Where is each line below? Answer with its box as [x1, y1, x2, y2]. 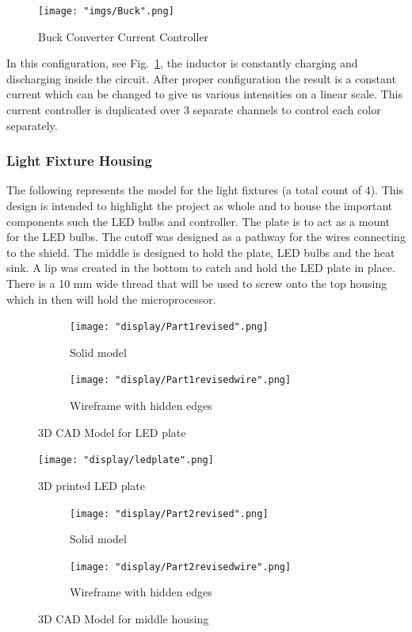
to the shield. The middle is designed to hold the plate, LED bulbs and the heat [6, 243, 395, 260]
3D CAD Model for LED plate [38, 423, 186, 440]
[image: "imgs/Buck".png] [38, 6, 174, 17]
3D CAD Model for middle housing [38, 611, 209, 627]
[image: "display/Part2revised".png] [70, 508, 269, 519]
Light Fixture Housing [6, 151, 152, 170]
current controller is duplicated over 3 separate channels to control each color [6, 102, 381, 118]
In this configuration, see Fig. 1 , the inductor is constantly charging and [6, 55, 358, 71]
